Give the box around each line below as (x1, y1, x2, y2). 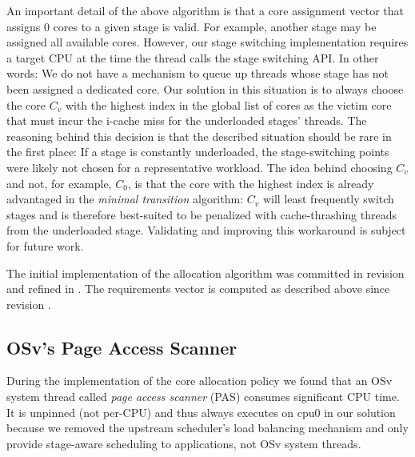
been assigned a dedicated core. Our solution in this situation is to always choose (6, 80, 404, 97)
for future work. (6, 237, 84, 254)
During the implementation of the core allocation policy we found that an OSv (6, 372, 393, 389)
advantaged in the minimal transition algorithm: (6, 190, 244, 207)
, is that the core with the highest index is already (127, 174, 374, 191)
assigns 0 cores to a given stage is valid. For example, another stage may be (6, 18, 377, 34)
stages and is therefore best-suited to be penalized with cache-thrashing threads (6, 206, 397, 222)
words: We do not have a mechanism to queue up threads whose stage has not (6, 65, 389, 82)
